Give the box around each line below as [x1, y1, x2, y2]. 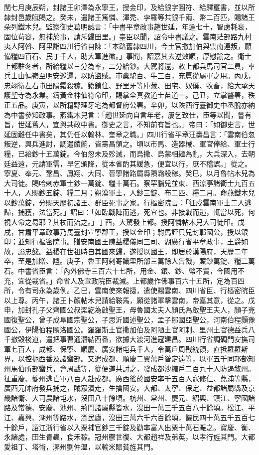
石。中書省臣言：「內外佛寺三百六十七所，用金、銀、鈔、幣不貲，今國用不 [4, 266, 245, 276]
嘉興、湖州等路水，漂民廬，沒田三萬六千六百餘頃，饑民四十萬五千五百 [17, 412, 248, 422]
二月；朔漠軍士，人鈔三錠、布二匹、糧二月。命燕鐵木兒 [73, 187, 255, 198]
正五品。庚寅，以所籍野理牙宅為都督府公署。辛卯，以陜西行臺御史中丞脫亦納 [4, 99, 255, 110]
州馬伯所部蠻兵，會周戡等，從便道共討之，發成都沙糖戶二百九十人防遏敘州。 [4, 363, 255, 373]
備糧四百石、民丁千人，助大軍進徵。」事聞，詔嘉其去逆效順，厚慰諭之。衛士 [4, 50, 252, 61]
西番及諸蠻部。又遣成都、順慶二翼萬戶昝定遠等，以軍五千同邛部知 [38, 353, 255, 364]
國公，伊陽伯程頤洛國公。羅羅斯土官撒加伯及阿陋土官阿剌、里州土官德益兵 [4, 324, 248, 334]
